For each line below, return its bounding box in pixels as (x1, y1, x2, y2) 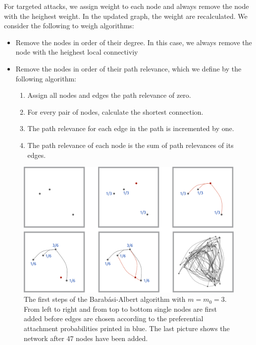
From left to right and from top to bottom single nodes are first (24, 303, 217, 314)
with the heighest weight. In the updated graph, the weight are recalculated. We (4, 10, 248, 21)
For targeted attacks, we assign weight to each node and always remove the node (4, 1, 249, 11)
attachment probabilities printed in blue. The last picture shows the (24, 323, 230, 334)
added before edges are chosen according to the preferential (24, 313, 204, 324)
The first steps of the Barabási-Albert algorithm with (24, 294, 186, 304)
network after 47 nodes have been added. (24, 333, 148, 343)
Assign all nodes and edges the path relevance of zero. (27, 90, 191, 100)
